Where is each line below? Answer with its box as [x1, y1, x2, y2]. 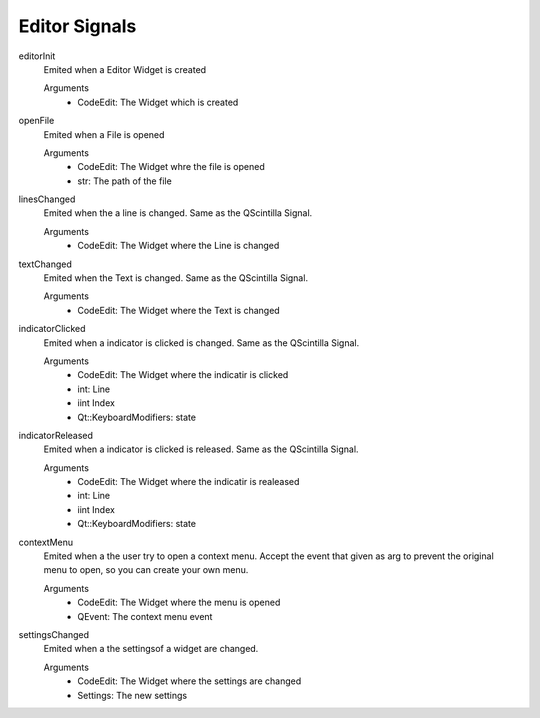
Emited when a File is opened [43, 128, 165, 140]
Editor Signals [18, 15, 137, 37]
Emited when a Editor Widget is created [43, 63, 207, 75]
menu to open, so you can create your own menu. [43, 564, 249, 576]
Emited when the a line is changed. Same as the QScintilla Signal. [43, 207, 313, 219]
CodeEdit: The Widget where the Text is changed [77, 304, 280, 316]
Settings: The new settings [77, 689, 188, 701]
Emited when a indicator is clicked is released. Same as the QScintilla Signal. [43, 443, 359, 455]
